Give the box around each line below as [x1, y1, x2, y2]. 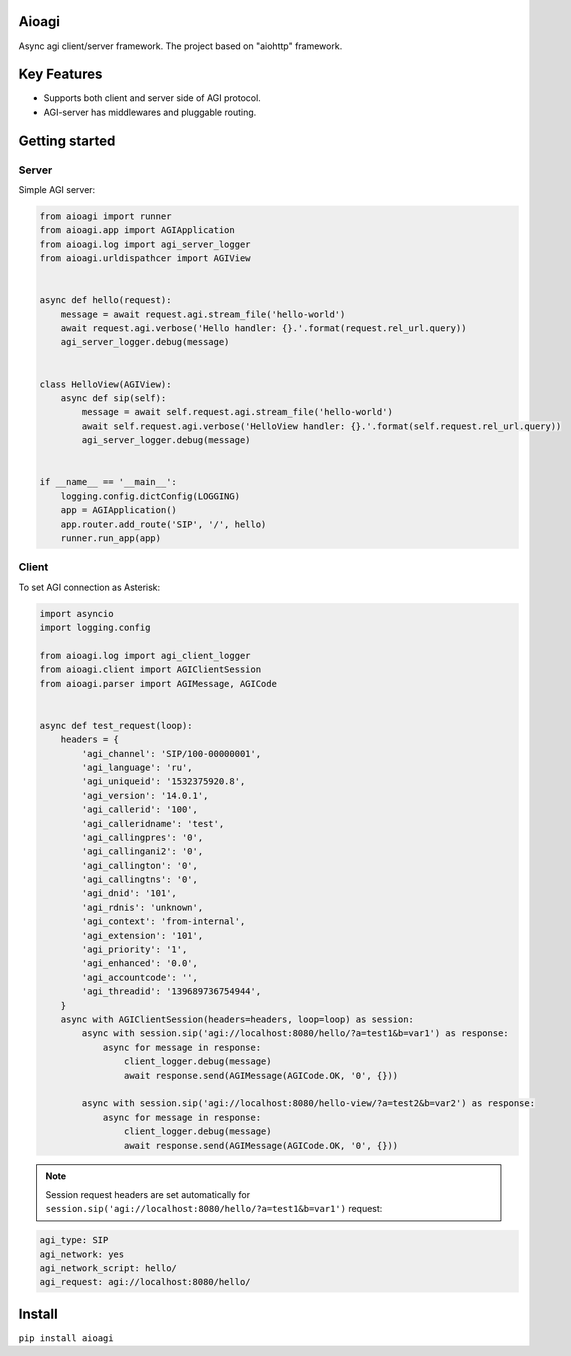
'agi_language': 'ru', [81, 761, 194, 773]
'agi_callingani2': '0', [81, 846, 204, 857]
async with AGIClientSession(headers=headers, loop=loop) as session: [60, 1013, 415, 1025]
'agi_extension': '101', [81, 930, 204, 941]
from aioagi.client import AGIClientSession [39, 664, 262, 675]
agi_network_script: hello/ [39, 1263, 177, 1274]
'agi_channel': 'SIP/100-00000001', [81, 748, 262, 759]
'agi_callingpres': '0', [81, 831, 204, 843]
